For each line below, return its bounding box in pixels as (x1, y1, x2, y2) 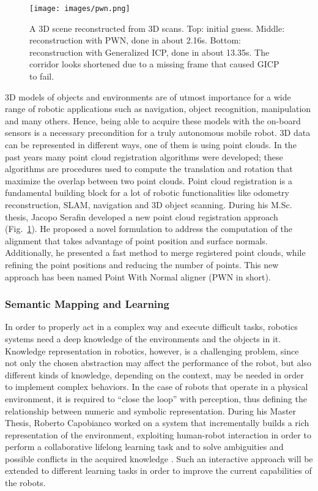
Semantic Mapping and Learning (5, 296, 169, 312)
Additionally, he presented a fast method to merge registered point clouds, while (5, 246, 306, 259)
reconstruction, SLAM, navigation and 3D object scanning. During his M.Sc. (5, 198, 292, 211)
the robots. (5, 476, 46, 489)
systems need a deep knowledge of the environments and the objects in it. (5, 332, 281, 345)
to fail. (29, 70, 54, 83)
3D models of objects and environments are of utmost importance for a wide (5, 90, 291, 103)
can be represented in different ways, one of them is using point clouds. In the (5, 138, 297, 151)
